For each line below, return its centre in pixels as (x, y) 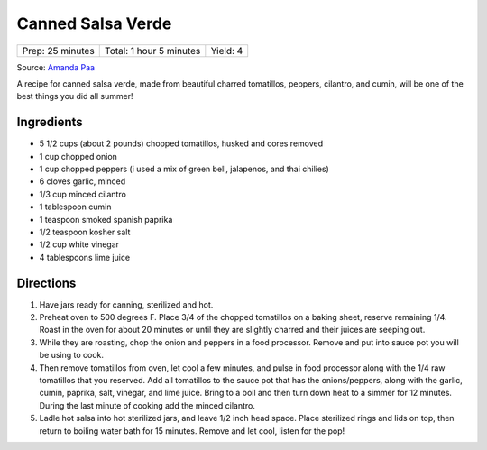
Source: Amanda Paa (55, 67)
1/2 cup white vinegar (79, 244)
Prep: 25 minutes (58, 51)
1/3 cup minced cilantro (83, 194)
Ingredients (50, 122)
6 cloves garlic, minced (83, 181)
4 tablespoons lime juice (85, 257)
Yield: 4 (227, 51)
